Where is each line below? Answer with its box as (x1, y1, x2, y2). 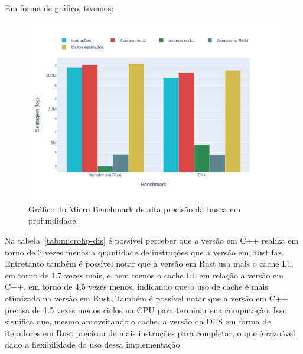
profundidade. (28, 214, 79, 227)
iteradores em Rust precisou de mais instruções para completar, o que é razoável (5, 326, 295, 339)
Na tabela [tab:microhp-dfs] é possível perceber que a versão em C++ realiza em (5, 234, 299, 247)
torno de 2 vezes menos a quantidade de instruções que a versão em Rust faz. (5, 245, 284, 258)
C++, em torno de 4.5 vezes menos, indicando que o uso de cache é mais (5, 280, 268, 293)
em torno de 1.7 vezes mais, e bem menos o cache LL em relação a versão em (5, 268, 284, 281)
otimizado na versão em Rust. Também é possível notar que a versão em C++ (5, 292, 288, 304)
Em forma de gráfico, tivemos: (5, 2, 114, 14)
